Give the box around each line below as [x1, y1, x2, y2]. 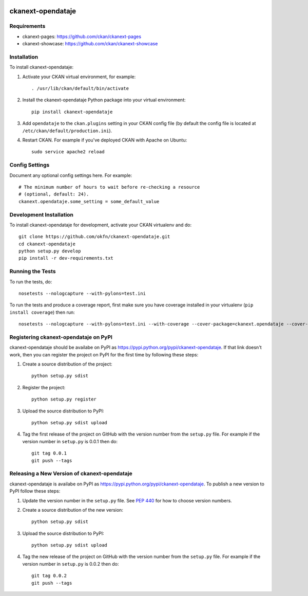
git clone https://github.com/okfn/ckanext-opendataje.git [18, 234, 170, 240]
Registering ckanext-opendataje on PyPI [9, 333, 113, 340]
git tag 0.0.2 [31, 573, 67, 579]
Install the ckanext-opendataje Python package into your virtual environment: [22, 97, 186, 103]
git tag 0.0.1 [31, 450, 67, 456]
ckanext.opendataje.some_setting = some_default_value [18, 198, 160, 204]
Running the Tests [9, 268, 56, 275]
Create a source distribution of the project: [22, 361, 112, 367]
